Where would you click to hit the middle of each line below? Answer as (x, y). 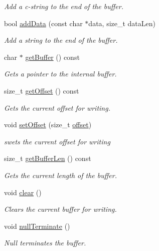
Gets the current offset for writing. (57, 107)
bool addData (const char (43, 23)
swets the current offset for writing (57, 141)
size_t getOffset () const (42, 90)
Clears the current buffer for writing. (60, 209)
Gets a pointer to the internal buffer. (60, 74)
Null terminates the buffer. (45, 243)
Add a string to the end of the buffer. (61, 40)
